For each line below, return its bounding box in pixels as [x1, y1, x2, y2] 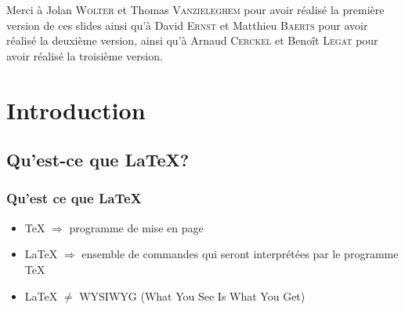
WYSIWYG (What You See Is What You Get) [79, 287, 306, 304]
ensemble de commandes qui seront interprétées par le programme [81, 246, 399, 262]
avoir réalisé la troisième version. [6, 47, 163, 64]
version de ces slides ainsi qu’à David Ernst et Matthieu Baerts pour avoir [6, 16, 368, 33]
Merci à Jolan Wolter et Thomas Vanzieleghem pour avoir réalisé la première [6, 2, 385, 17]
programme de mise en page [69, 219, 204, 235]
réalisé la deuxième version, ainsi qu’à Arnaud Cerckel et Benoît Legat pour [6, 32, 378, 49]
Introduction [6, 93, 146, 126]
